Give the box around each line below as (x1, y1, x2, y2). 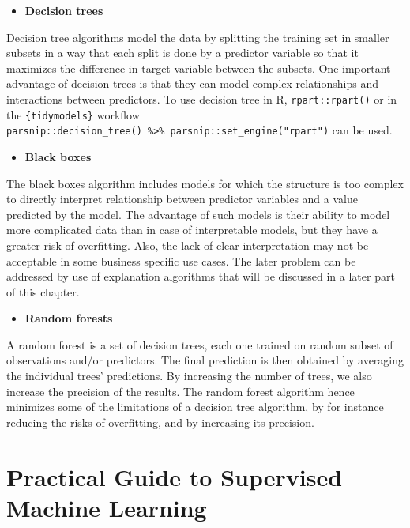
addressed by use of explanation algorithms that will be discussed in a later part (6, 268, 395, 285)
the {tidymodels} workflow (6, 106, 140, 123)
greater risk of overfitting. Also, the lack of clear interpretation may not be (6, 236, 369, 253)
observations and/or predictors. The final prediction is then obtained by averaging (6, 352, 404, 368)
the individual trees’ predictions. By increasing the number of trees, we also (6, 368, 372, 384)
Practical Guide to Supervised (6, 460, 343, 492)
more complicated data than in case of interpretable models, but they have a (6, 221, 378, 238)
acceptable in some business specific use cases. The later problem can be (6, 252, 356, 269)
